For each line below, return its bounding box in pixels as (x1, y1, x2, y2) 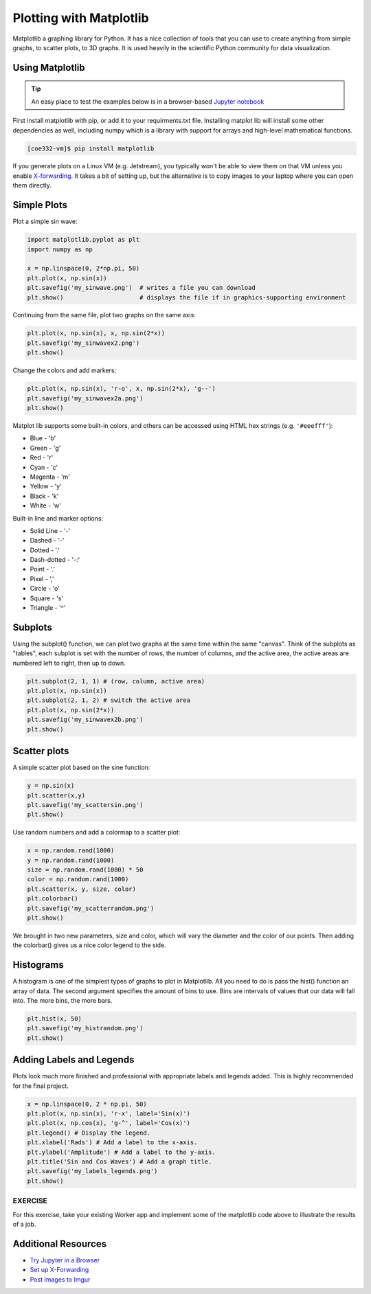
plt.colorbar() (27, 895, 78, 903)
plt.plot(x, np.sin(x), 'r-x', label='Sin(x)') (27, 1110, 190, 1117)
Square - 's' (30, 594, 63, 602)
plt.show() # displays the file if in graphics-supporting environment (27, 293, 346, 302)
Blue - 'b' (30, 434, 56, 442)
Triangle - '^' (30, 604, 66, 612)
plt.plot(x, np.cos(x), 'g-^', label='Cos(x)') (27, 1120, 190, 1127)
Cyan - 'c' (30, 463, 58, 471)
